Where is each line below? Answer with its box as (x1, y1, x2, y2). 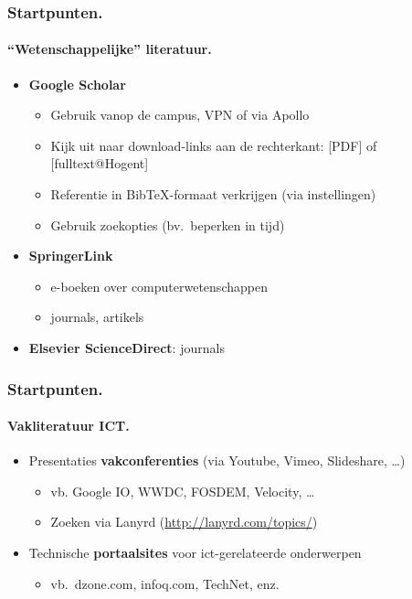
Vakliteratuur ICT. (7, 416, 130, 435)
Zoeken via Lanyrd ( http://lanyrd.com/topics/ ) (50, 512, 318, 531)
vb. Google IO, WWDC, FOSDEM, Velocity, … (50, 481, 315, 500)
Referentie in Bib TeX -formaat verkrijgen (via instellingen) (50, 185, 376, 204)
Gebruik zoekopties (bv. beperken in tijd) (50, 215, 285, 234)
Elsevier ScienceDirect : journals (28, 337, 225, 357)
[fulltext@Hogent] (50, 154, 149, 173)
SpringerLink (28, 246, 113, 265)
